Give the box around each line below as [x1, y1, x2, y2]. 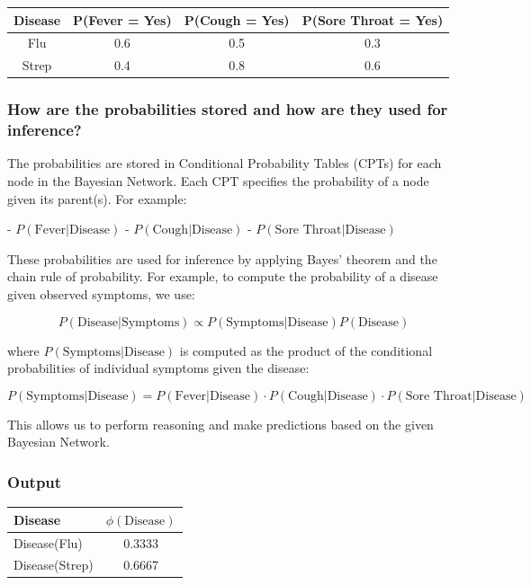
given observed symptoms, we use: [7, 284, 195, 303]
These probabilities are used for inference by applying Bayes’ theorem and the [7, 249, 437, 268]
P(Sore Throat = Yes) [301, 10, 444, 29]
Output [7, 470, 62, 492]
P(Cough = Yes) [184, 10, 290, 29]
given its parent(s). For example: [7, 189, 187, 208]
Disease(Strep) [13, 555, 94, 574]
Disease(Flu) [13, 533, 83, 552]
